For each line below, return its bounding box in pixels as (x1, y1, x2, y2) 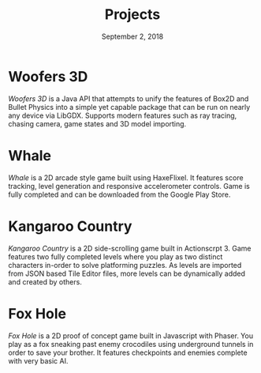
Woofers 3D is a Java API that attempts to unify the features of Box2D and (8, 93, 249, 104)
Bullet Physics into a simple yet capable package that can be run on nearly (8, 102, 251, 111)
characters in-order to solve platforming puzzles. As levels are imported (8, 260, 242, 269)
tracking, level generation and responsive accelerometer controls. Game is (8, 181, 250, 190)
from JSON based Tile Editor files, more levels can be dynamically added (8, 269, 246, 278)
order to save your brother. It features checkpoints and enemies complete (8, 348, 248, 357)
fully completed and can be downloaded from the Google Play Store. (8, 190, 231, 199)
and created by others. (8, 277, 83, 286)
